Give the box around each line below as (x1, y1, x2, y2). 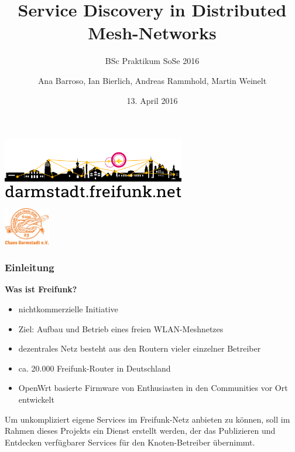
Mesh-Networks (88, 21, 217, 45)
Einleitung (5, 260, 54, 275)
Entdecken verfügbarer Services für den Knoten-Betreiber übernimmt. (5, 436, 255, 448)
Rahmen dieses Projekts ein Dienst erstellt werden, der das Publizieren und (5, 424, 276, 437)
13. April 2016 (126, 94, 178, 106)
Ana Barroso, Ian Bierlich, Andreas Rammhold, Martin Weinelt (37, 74, 267, 86)
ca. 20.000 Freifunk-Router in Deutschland (18, 362, 171, 374)
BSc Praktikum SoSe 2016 (105, 55, 200, 67)
